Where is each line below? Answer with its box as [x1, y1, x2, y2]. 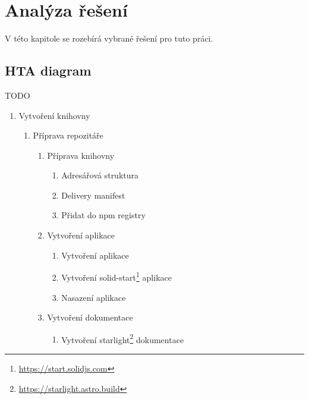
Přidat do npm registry [61, 209, 146, 221]
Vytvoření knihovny [18, 109, 90, 121]
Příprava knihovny [47, 149, 115, 161]
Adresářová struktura [61, 169, 139, 181]
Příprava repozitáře [33, 129, 103, 142]
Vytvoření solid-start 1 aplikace [61, 269, 172, 283]
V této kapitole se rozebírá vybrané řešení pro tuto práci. [5, 32, 213, 45]
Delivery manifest [61, 188, 125, 201]
